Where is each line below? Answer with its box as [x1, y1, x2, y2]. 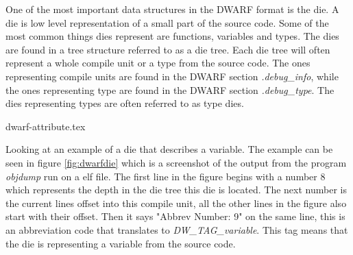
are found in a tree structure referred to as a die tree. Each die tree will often [5, 42, 330, 56]
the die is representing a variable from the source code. [5, 236, 236, 250]
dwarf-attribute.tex [5, 119, 86, 133]
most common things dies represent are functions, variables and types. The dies [5, 29, 339, 43]
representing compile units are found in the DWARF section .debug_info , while [5, 69, 339, 83]
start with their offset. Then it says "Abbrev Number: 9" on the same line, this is [5, 209, 345, 223]
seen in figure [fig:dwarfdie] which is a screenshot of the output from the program [5, 155, 347, 169]
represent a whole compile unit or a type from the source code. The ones [5, 56, 311, 70]
